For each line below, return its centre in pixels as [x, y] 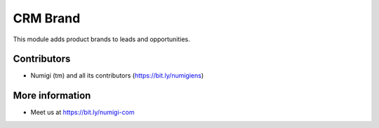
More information [52, 95]
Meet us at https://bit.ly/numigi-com [82, 113]
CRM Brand [47, 18]
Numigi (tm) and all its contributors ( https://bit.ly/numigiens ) [117, 76]
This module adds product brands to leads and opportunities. [101, 39]
